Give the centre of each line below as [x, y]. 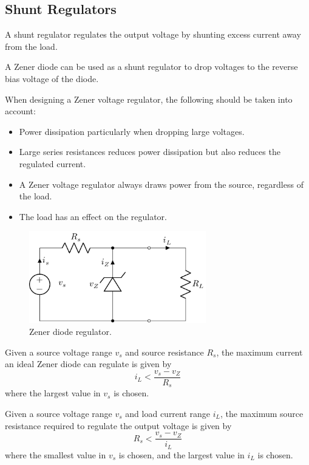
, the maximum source [262, 413]
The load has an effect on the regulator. [93, 216]
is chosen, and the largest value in [182, 454]
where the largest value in [53, 393]
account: [20, 111]
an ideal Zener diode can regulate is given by [88, 364]
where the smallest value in [56, 454]
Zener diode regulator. [70, 332]
